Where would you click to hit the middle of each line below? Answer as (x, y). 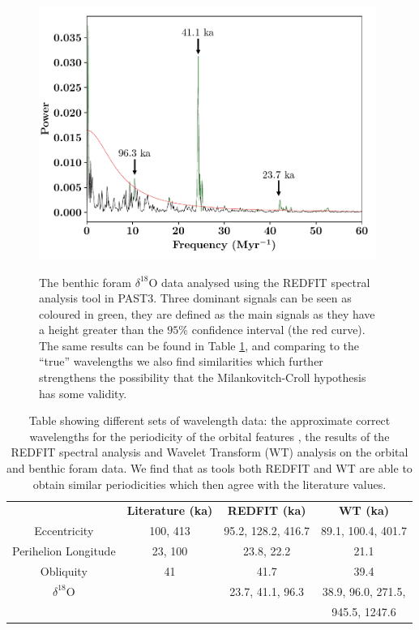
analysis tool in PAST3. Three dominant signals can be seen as (195, 298)
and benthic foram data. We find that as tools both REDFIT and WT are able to (209, 468)
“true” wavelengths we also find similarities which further (181, 361)
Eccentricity (64, 531)
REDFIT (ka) (267, 510)
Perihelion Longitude (64, 551)
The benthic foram (85, 282)
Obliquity (64, 571)
